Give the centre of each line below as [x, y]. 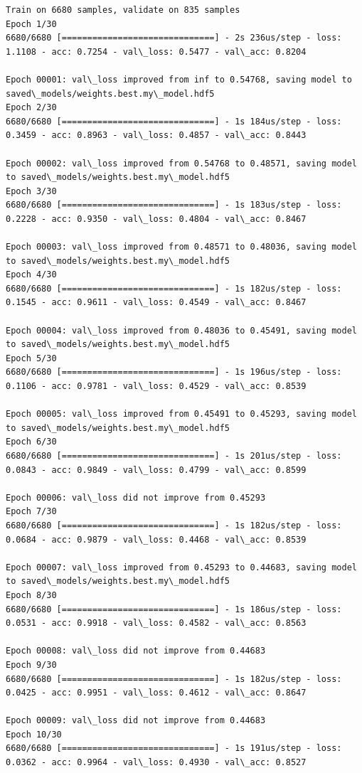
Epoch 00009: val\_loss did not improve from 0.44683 [136, 721]
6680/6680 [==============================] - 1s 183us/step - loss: [174, 205]
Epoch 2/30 [31, 108]
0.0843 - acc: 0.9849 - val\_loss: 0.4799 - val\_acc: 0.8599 [156, 470]
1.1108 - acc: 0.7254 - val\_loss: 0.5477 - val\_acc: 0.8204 [156, 52]
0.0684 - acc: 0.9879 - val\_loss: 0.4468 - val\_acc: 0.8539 [156, 539]
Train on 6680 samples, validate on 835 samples [123, 10]
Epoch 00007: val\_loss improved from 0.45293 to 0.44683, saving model [181, 567]
